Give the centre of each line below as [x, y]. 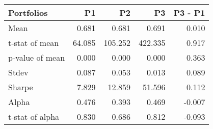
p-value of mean [37, 57]
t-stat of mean [34, 43]
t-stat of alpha [34, 117]
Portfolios [28, 12]
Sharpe [21, 87]
